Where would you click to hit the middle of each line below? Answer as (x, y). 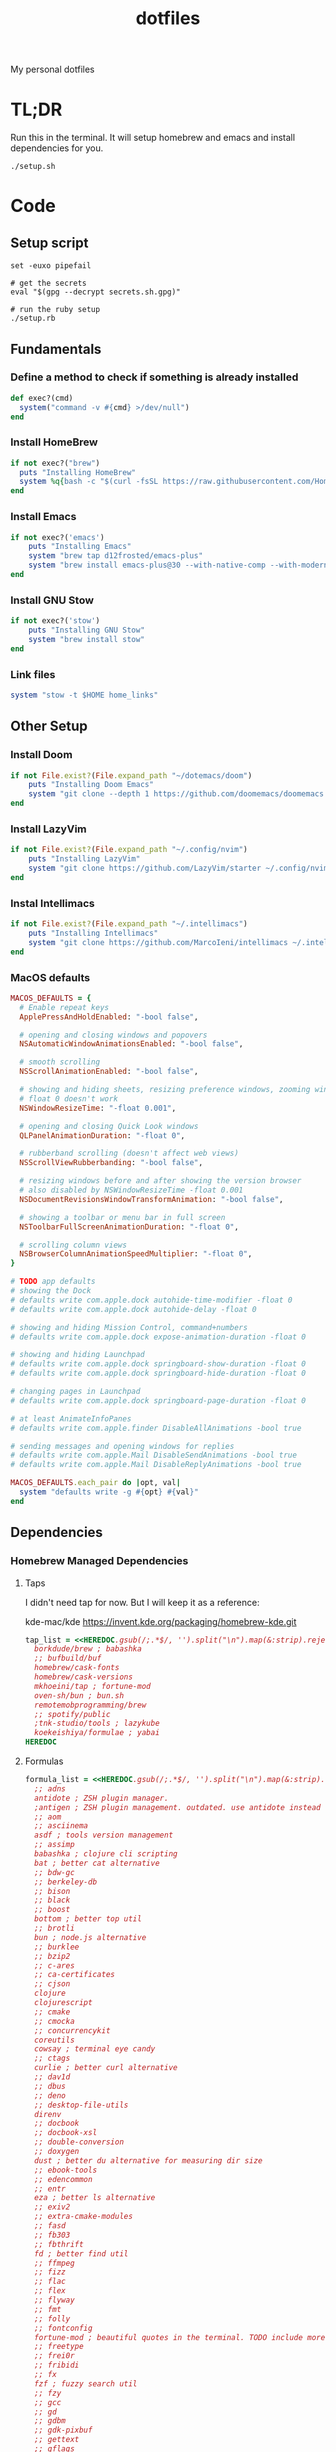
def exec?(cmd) (42, 398)
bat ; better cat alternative (97, 1863)
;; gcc (48, 2402)
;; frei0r (54, 2356)
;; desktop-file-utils (81, 2105)
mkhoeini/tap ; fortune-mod (93, 1686)
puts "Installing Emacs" (80, 547)
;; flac (50, 2282)
